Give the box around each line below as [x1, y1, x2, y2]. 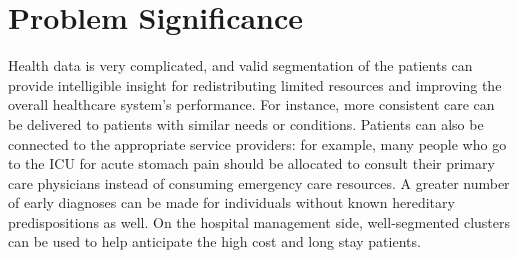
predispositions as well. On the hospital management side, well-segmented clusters [8, 211, 510, 232]
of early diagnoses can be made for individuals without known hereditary [8, 192, 455, 213]
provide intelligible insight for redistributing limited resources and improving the [8, 74, 502, 95]
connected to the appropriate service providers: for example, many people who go [8, 133, 507, 154]
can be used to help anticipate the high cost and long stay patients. [8, 231, 421, 252]
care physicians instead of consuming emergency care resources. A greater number [8, 172, 510, 193]
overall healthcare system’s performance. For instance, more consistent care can [8, 94, 495, 115]
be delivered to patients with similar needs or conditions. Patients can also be [8, 113, 484, 134]
